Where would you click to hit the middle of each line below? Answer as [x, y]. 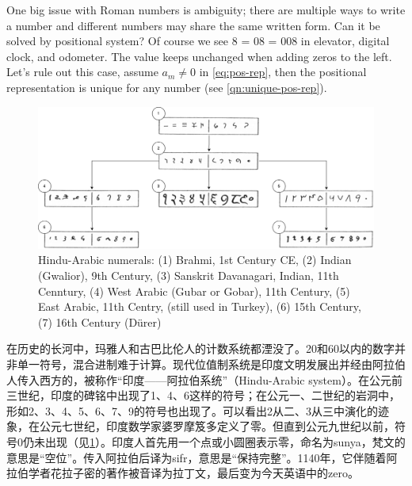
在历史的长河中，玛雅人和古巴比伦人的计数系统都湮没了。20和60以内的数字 [200, 348]
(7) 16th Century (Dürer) [100, 321]
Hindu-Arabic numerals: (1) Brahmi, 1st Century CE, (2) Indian [195, 260]
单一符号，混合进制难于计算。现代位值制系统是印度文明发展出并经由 [195, 364]
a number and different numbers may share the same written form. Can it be [193, 25]
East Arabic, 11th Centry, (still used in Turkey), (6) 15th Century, [200, 306]
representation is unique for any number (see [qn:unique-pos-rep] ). [167, 87]
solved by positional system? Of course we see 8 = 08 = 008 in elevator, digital [198, 41]
